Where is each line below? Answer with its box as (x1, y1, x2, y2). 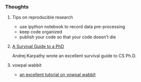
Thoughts (5, 3, 29, 10)
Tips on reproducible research (12, 15, 73, 20)
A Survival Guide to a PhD (12, 44, 64, 49)
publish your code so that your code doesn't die (19, 34, 116, 40)
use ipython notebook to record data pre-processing (19, 24, 125, 30)
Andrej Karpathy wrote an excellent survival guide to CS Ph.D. (12, 53, 137, 59)
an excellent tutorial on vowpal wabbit (19, 72, 96, 78)
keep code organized (19, 29, 62, 35)
